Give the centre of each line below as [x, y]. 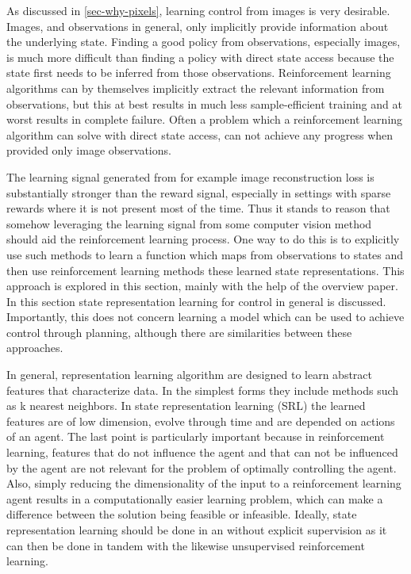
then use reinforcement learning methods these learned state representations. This [205, 270]
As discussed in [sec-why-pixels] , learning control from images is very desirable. [198, 10]
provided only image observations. [89, 150]
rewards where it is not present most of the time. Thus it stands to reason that [198, 208]
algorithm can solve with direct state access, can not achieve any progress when [200, 134]
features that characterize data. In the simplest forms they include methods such [203, 390]
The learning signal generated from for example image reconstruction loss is [190, 176]
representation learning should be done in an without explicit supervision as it [197, 530]
